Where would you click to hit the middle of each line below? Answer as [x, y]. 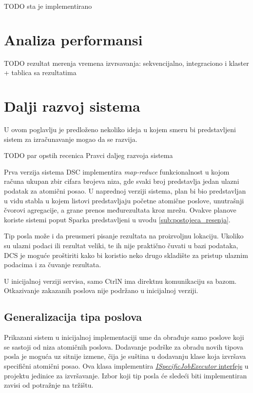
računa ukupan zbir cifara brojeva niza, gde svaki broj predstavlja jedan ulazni [122, 181]
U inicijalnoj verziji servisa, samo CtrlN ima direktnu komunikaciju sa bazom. [120, 281]
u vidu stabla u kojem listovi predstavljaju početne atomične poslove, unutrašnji [124, 200]
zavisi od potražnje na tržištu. [49, 385]
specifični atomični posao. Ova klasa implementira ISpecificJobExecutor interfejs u [126, 365]
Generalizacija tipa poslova [73, 317]
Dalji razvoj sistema [72, 106]
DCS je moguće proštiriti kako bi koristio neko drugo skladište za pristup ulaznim [126, 255]
